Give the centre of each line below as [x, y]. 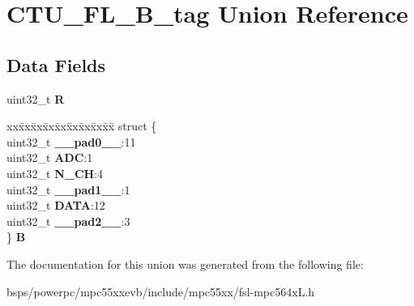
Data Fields [56, 64]
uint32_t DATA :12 [56, 205]
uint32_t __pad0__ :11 [71, 141]
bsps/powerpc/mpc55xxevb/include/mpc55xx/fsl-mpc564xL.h [161, 291]
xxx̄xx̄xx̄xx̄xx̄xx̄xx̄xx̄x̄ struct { [82, 126]
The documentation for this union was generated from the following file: [185, 263]
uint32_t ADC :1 [50, 157]
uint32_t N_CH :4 [55, 173]
